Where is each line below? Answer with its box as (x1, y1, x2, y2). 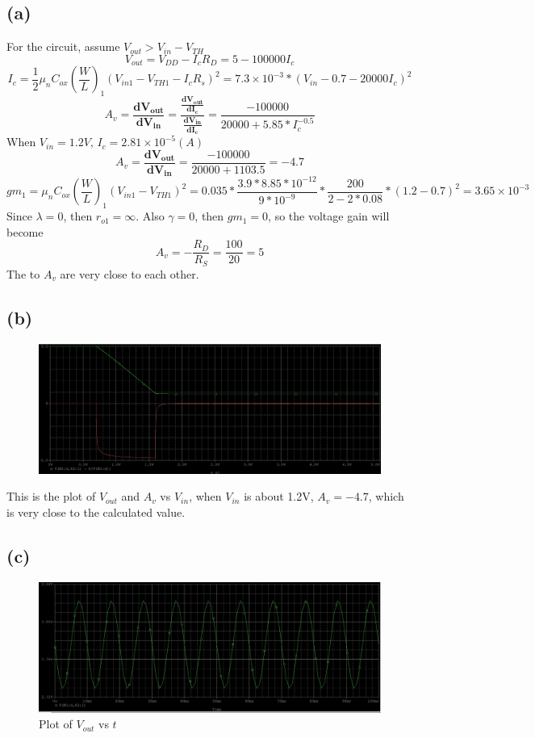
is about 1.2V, (244, 488, 314, 505)
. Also (136, 208, 165, 224)
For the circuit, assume (6, 38, 120, 55)
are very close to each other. (60, 265, 199, 282)
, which (368, 488, 404, 505)
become (6, 223, 44, 240)
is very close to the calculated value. (6, 503, 186, 520)
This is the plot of (6, 488, 96, 505)
